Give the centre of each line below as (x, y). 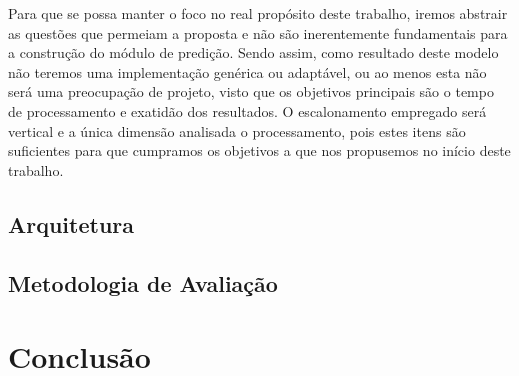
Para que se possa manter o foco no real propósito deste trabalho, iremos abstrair (258, 13)
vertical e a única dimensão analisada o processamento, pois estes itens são (237, 130)
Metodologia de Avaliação (143, 282)
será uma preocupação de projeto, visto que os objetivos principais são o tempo (251, 91)
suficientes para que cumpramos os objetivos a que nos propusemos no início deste (259, 150)
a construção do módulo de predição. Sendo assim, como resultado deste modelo (253, 52)
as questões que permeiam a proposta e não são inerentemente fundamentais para (258, 32)
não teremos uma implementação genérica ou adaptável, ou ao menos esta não (247, 71)
